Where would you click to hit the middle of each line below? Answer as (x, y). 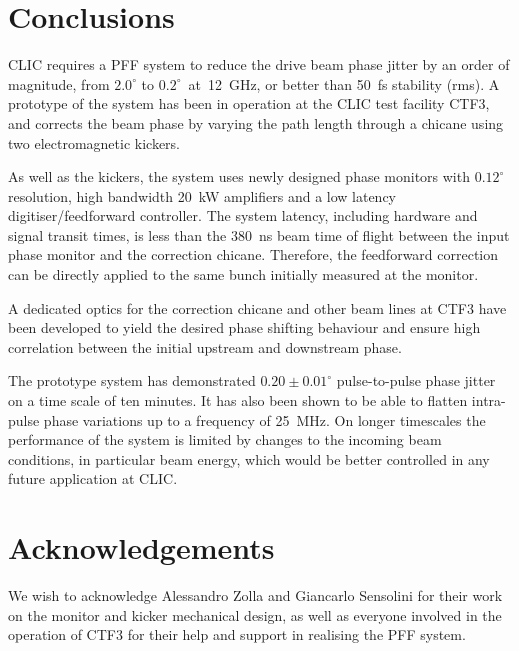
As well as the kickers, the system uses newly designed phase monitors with (239, 176)
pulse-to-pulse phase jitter (416, 380)
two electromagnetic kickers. (94, 142)
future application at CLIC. (93, 478)
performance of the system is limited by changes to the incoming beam (225, 439)
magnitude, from (59, 83)
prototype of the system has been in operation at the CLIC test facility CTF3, (249, 103)
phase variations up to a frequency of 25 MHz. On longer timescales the (264, 419)
